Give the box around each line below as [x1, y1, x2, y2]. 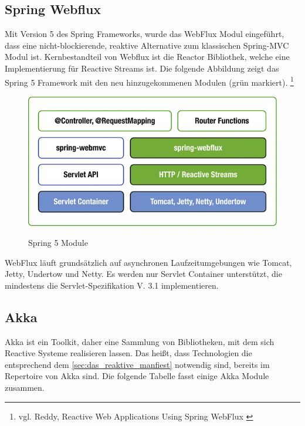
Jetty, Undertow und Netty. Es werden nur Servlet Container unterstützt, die [5, 268, 282, 280]
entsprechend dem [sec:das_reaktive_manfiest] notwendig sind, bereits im [5, 358, 270, 370]
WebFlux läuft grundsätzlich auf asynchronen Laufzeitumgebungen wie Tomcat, [5, 256, 292, 268]
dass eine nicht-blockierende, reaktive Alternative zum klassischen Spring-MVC [5, 39, 289, 51]
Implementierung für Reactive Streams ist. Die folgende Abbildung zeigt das [5, 62, 279, 74]
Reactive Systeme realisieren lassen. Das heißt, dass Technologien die [5, 347, 252, 359]
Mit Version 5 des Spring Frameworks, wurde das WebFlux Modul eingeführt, [5, 28, 284, 40]
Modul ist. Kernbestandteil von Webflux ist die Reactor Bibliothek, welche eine [5, 50, 290, 63]
